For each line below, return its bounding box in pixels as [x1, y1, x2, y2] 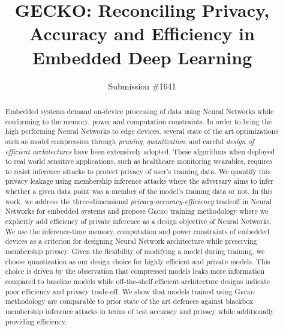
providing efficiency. [5, 316, 67, 326]
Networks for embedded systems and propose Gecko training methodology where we [5, 206, 269, 216]
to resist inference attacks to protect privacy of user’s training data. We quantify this [5, 166, 271, 176]
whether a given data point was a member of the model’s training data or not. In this [5, 186, 273, 196]
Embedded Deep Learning [32, 44, 252, 69]
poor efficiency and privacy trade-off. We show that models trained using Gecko [5, 286, 255, 296]
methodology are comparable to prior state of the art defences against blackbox [5, 296, 254, 306]
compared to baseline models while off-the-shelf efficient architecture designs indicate [5, 276, 270, 287]
